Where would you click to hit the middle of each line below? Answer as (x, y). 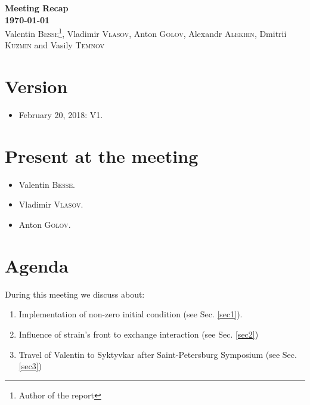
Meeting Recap (37, 8)
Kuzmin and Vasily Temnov (55, 45)
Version (36, 86)
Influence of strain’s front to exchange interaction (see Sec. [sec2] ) (139, 334)
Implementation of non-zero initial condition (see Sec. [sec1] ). (131, 314)
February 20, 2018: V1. (61, 115)
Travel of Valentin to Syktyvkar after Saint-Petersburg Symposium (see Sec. (158, 354)
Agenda (37, 265)
